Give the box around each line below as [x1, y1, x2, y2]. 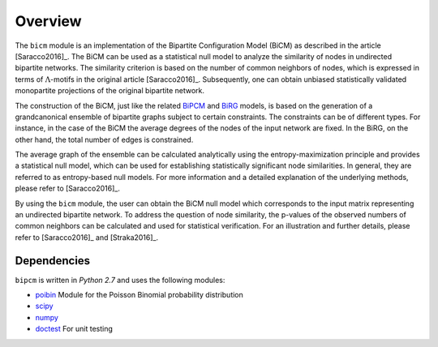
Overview [15, 12, 82, 30]
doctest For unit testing [35, 324, 114, 334]
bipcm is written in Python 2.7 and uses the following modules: [15, 275, 225, 285]
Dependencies [15, 254, 91, 268]
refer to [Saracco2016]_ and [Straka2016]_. [15, 232, 159, 242]
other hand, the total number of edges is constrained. [15, 135, 194, 144]
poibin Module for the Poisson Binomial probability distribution [35, 290, 243, 300]
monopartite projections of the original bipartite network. [15, 86, 205, 96]
